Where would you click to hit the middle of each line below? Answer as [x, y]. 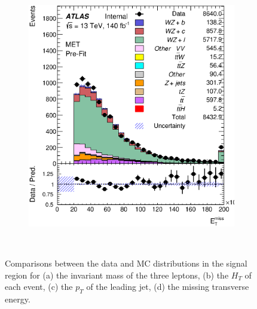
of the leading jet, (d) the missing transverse [168, 287]
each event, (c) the [39, 287]
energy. [18, 299]
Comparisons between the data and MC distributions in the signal [126, 263]
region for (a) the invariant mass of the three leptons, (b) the [117, 275]
